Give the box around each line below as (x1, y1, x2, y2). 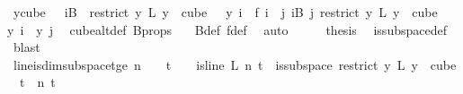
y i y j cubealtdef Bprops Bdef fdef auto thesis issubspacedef (7, 20, 447, 38)
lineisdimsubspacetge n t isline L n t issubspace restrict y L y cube (13, 55, 457, 73)
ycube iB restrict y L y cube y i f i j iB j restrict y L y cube (13, 3, 438, 21)
